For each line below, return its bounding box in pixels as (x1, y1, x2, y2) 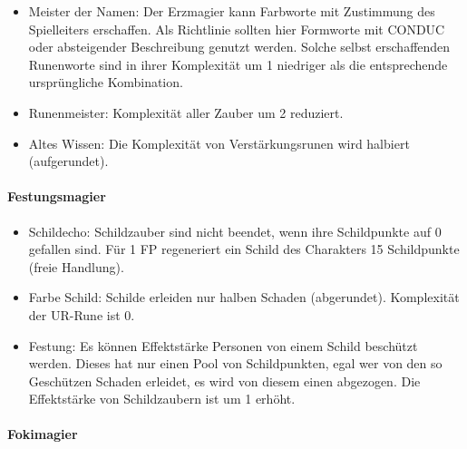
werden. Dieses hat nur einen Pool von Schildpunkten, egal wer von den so (28, 354, 443, 373)
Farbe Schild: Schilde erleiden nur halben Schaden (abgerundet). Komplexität (28, 288, 460, 307)
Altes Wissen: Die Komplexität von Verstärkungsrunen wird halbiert (28, 133, 410, 152)
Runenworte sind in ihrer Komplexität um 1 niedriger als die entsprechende (28, 54, 448, 73)
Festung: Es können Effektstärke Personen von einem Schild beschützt (28, 336, 418, 355)
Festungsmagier (7, 187, 106, 206)
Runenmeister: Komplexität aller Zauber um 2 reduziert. (28, 102, 344, 122)
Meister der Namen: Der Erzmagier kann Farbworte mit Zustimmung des (28, 2, 435, 20)
